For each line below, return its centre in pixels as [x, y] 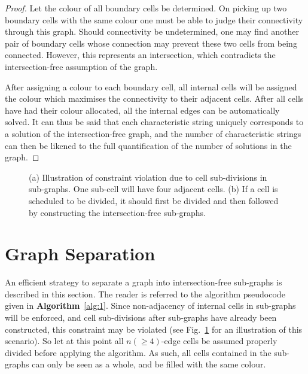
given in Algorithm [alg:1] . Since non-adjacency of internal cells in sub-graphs [150, 305]
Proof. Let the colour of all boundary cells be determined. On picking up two [146, 8]
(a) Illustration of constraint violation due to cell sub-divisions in [148, 177]
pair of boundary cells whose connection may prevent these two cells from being [151, 43]
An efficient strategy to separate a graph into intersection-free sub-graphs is [144, 282]
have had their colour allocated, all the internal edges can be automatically [142, 110]
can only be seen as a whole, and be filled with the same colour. [149, 364]
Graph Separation [80, 253]
